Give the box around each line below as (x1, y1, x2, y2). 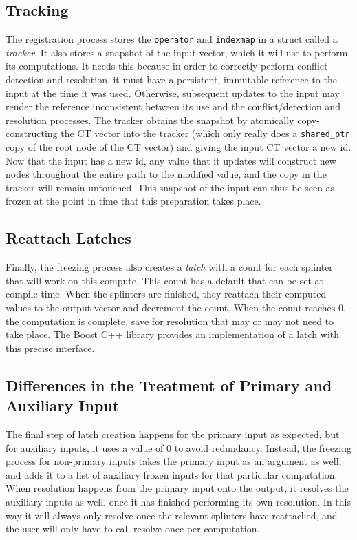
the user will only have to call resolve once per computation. (6, 521, 260, 536)
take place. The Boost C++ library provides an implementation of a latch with (6, 327, 340, 342)
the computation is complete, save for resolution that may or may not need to (6, 313, 334, 328)
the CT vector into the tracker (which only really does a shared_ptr (61, 126, 350, 141)
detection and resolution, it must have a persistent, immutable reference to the (6, 72, 337, 87)
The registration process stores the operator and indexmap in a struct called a (6, 32, 338, 46)
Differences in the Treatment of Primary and (6, 374, 332, 395)
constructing (6, 126, 58, 141)
